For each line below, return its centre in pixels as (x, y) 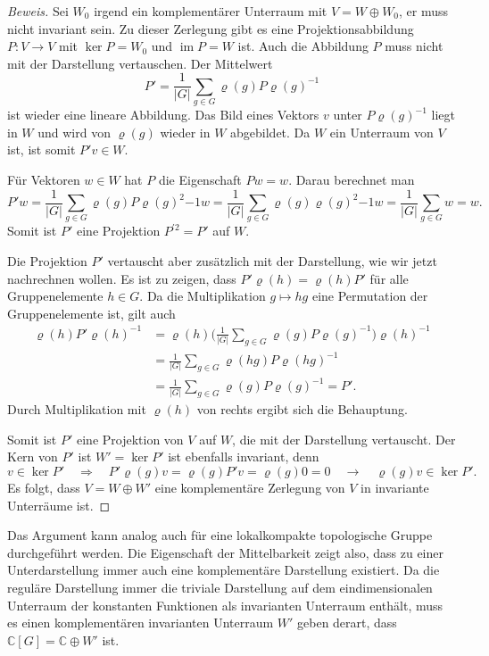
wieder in (185, 132)
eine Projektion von (130, 439)
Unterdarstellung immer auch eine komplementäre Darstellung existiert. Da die (224, 570)
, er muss (424, 11)
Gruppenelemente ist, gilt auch (91, 313)
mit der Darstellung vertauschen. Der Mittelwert (140, 63)
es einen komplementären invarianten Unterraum (141, 623)
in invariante (395, 488)
